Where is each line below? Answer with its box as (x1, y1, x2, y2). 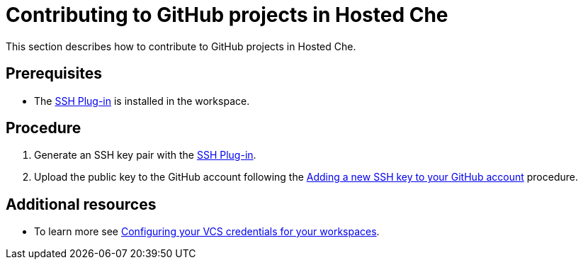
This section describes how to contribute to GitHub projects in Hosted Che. (6, 40, 356, 52)
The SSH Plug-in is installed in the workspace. (34, 94, 250, 107)
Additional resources (6, 195, 157, 213)
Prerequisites (6, 64, 102, 83)
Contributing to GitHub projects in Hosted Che (6, 3, 448, 27)
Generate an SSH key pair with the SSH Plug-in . (34, 149, 256, 162)
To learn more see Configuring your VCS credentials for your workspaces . (34, 225, 380, 238)
